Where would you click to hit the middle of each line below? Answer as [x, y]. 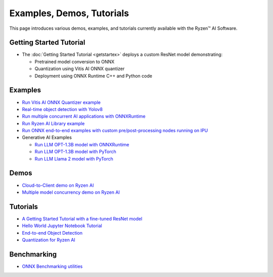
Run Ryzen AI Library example [53, 123]
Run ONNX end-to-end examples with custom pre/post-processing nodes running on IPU [115, 131]
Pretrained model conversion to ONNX [75, 62]
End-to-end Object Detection [52, 233]
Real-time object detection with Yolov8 [62, 109]
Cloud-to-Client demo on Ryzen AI [58, 185]
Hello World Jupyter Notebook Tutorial [62, 226]
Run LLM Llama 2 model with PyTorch [74, 158]
